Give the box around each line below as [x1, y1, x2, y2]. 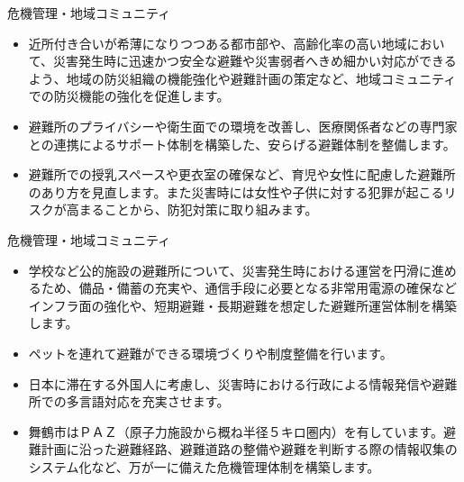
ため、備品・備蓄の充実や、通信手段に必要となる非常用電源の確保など [41, 278, 457, 297]
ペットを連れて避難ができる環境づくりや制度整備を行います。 [28, 343, 393, 362]
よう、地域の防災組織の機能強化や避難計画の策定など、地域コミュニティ [28, 68, 457, 87]
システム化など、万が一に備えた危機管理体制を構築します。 [28, 457, 380, 476]
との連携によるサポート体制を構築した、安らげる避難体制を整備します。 [28, 134, 456, 153]
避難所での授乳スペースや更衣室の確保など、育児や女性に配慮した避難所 [28, 165, 456, 184]
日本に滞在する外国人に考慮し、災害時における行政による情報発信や [28, 374, 432, 393]
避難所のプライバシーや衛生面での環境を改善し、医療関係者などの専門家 [28, 116, 458, 135]
